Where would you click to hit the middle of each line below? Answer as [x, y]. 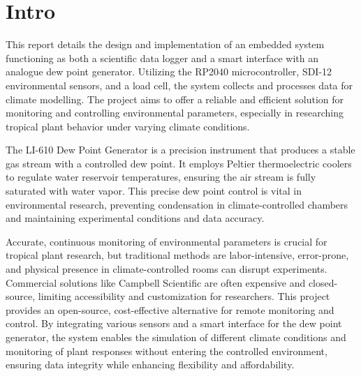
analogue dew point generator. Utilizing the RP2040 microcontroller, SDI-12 [169, 72]
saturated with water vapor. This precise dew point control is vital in [154, 191]
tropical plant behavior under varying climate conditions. [128, 126]
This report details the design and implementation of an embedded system [165, 44]
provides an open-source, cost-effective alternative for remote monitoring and [170, 309]
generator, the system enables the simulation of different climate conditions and [176, 337]
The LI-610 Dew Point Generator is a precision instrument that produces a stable [180, 150]
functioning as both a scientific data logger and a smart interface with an [162, 58]
